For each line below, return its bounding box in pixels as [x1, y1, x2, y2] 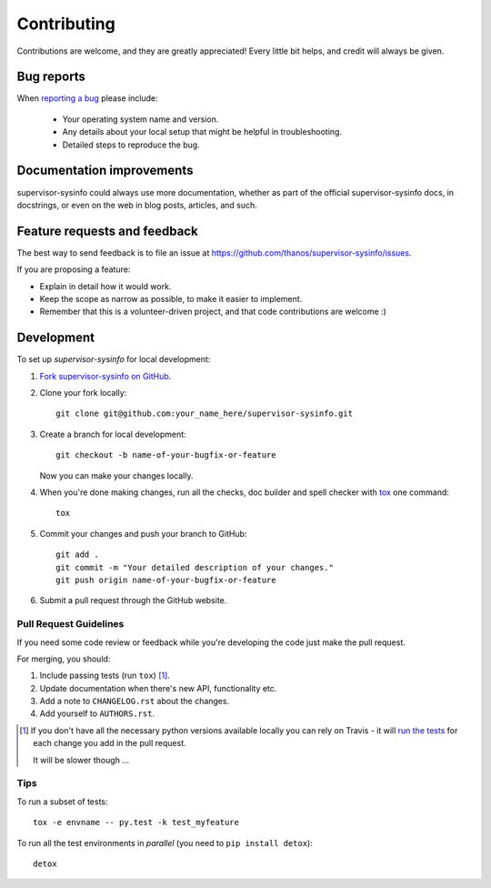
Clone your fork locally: [39, 388, 127, 399]
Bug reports [16, 69, 86, 85]
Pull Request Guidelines [16, 618, 125, 631]
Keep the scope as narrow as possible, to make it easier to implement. [39, 294, 303, 304]
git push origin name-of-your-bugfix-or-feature [55, 574, 276, 585]
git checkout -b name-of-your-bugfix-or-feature [55, 450, 276, 460]
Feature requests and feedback [16, 223, 199, 238]
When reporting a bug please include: [16, 93, 158, 104]
